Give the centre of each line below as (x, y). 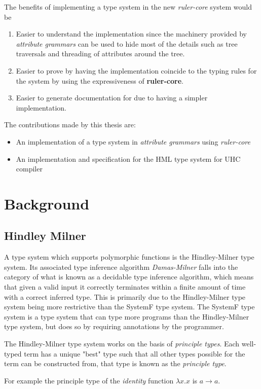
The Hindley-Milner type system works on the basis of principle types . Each (122, 344)
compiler (29, 169)
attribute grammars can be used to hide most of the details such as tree (127, 43)
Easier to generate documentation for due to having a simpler (112, 98)
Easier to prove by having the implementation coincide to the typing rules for (136, 70)
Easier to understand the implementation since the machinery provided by (132, 34)
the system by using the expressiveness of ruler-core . (100, 80)
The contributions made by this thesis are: (70, 125)
